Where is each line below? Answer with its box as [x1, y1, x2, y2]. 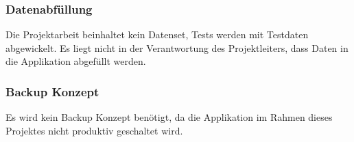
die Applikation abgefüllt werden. [5, 54, 146, 68]
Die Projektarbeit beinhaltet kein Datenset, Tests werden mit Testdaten [5, 27, 309, 42]
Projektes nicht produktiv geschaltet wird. [5, 123, 183, 137]
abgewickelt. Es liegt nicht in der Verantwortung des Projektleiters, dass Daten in [5, 40, 349, 55]
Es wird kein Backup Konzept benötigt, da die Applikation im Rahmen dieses [5, 110, 333, 124]
